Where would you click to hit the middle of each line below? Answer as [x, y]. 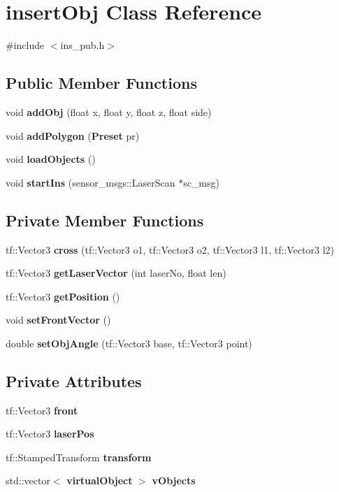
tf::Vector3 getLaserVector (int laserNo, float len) [116, 273]
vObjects [174, 480]
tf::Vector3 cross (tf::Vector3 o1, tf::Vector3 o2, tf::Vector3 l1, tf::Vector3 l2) [170, 249]
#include [25, 45]
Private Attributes [74, 381]
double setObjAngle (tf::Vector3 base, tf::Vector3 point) [129, 343]
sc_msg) [201, 182]
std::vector [28, 480]
